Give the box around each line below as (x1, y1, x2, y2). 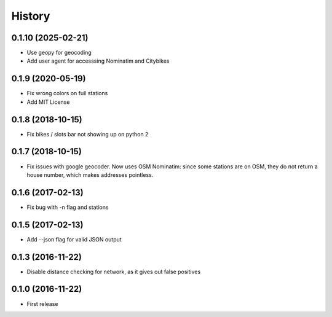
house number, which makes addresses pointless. (26, 171, 154, 178)
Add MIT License (26, 98, 70, 106)
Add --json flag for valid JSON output (26, 235, 122, 243)
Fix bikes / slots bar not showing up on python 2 (26, 130, 149, 138)
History (11, 9, 50, 23)
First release (26, 300, 58, 307)
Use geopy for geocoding (26, 49, 92, 57)
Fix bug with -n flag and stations (26, 203, 109, 211)
